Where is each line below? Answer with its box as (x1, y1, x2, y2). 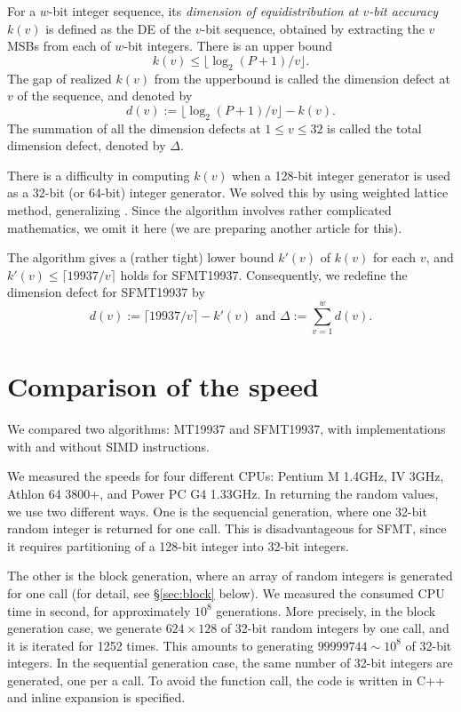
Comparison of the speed (7, 368, 319, 404)
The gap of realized (7, 68, 112, 87)
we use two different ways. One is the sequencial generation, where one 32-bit (7, 501, 427, 520)
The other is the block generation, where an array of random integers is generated (7, 566, 453, 585)
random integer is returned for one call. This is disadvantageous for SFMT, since (7, 519, 447, 538)
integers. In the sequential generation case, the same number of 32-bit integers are (7, 653, 453, 672)
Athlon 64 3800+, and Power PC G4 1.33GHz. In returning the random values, (7, 484, 439, 502)
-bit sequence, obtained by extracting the (201, 19, 425, 37)
